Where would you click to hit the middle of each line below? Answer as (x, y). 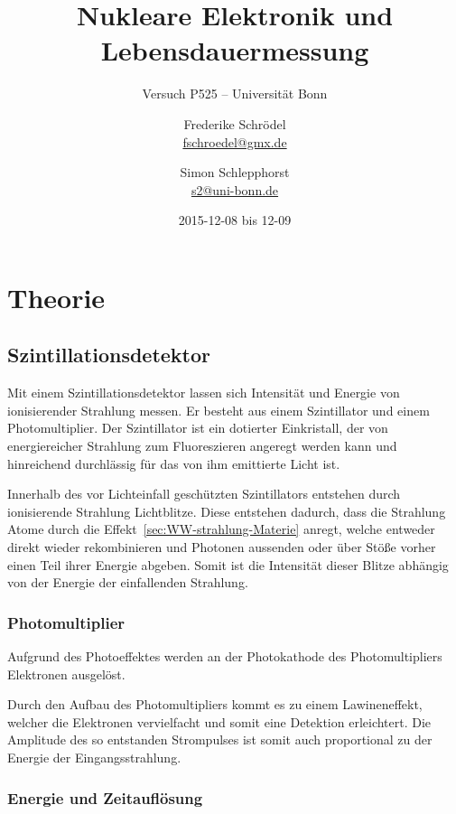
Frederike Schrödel (235, 123)
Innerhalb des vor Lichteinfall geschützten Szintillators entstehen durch (204, 494)
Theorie (56, 297)
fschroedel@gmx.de (235, 141)
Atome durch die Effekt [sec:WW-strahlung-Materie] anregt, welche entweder (221, 529)
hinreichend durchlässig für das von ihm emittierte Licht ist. (174, 463)
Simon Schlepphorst (235, 172)
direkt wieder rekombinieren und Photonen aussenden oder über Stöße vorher (222, 547)
